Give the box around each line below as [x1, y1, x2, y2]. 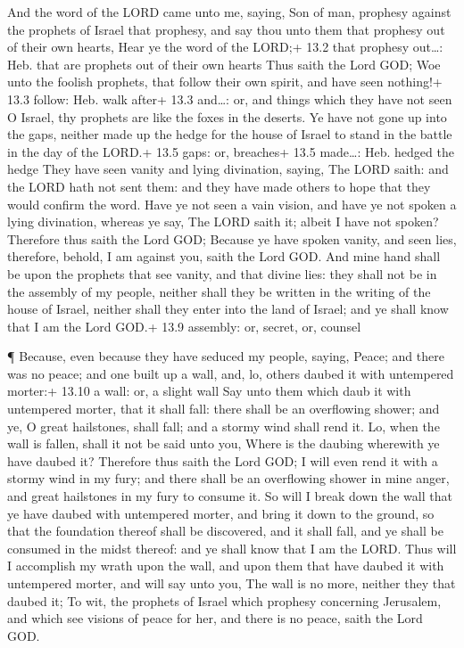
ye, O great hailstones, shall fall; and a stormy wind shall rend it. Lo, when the [7, 416, 440, 435]
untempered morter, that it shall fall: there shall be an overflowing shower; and [7, 399, 440, 418]
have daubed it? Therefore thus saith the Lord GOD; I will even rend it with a [7, 451, 438, 470]
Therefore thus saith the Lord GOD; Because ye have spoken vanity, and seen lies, [7, 229, 457, 248]
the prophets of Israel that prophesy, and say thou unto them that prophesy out [7, 20, 445, 38]
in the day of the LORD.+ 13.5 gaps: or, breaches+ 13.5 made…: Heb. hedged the [7, 142, 454, 160]
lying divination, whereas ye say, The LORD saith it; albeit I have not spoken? [7, 212, 439, 231]
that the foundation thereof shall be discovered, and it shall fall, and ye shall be [7, 521, 443, 540]
